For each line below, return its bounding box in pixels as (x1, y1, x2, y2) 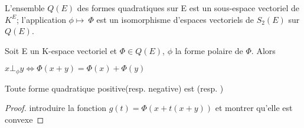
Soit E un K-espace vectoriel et (5, 44, 117, 56)
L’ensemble (5, 2, 45, 14)
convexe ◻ (5, 113, 44, 126)
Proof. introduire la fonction (5, 102, 106, 114)
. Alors (251, 44, 276, 56)
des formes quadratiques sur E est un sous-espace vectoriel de (77, 2, 299, 14)
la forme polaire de (175, 44, 243, 56)
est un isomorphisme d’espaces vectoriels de (96, 13, 254, 25)
